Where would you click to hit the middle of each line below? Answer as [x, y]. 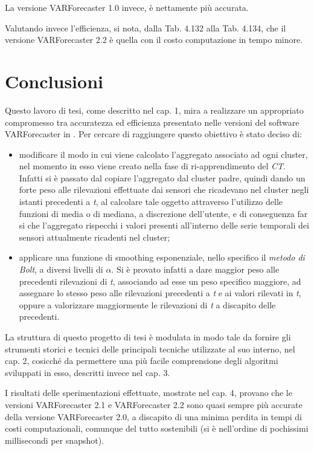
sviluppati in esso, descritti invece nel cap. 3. [88, 372]
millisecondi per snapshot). [55, 440]
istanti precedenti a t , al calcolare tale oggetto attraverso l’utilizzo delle [151, 202]
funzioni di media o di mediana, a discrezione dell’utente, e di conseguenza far [163, 213]
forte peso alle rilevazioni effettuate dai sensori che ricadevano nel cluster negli [164, 190]
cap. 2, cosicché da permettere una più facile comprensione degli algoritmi [142, 361]
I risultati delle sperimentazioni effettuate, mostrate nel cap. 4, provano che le [149, 393]
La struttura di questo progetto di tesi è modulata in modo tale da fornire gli [148, 337]
